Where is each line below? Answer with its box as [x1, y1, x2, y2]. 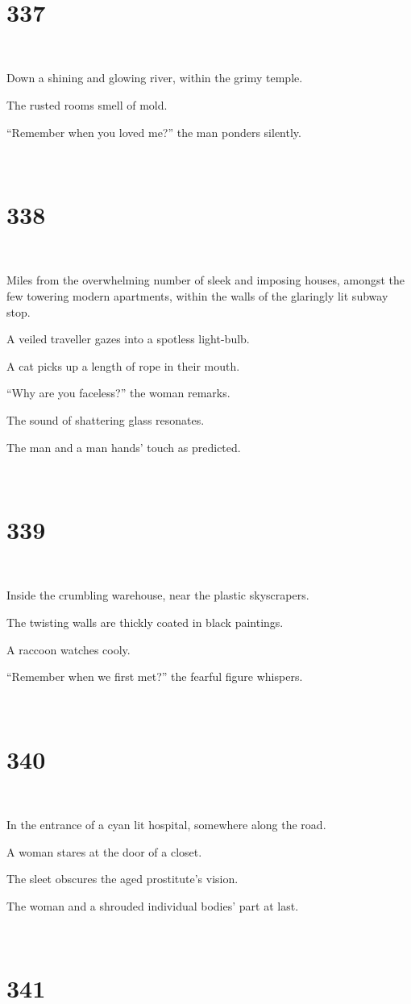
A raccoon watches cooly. [6, 641, 131, 658]
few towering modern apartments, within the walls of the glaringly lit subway [6, 288, 388, 304]
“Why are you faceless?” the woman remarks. [6, 384, 230, 401]
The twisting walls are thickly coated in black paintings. [6, 614, 284, 631]
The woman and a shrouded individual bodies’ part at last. [6, 897, 299, 914]
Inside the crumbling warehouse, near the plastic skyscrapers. [6, 587, 309, 604]
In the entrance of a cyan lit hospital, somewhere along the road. [6, 816, 326, 833]
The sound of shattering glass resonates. [6, 411, 205, 428]
